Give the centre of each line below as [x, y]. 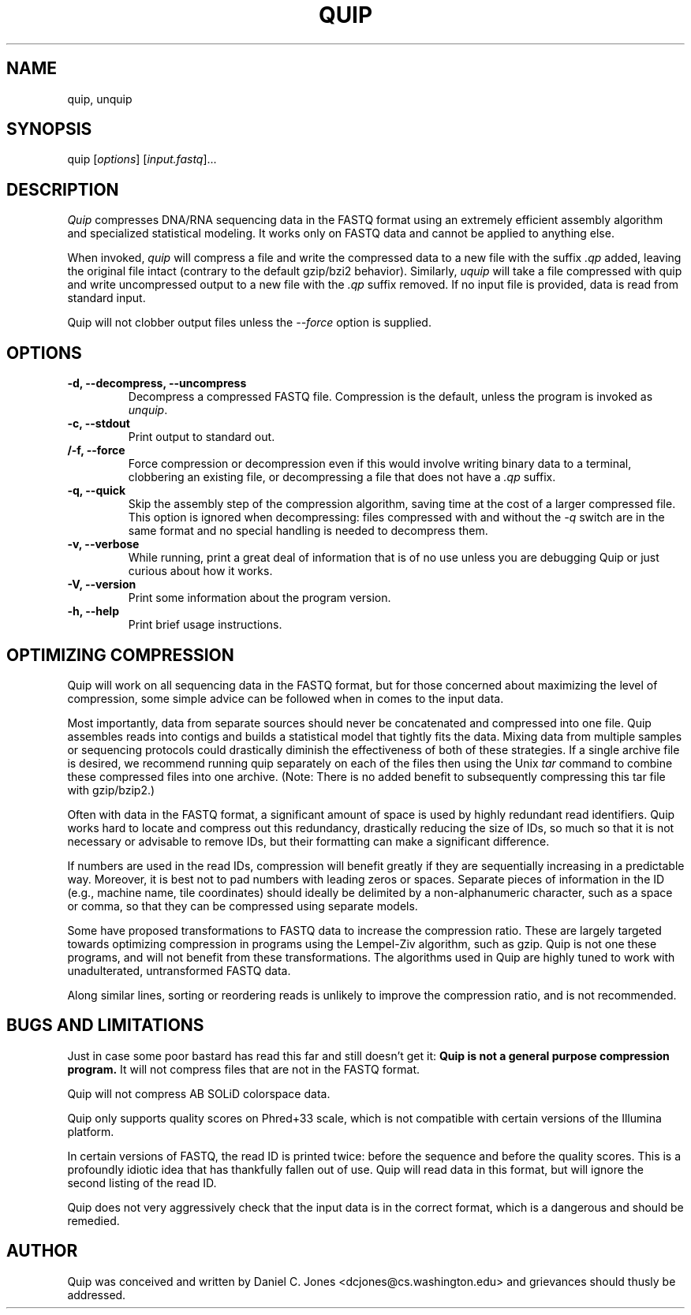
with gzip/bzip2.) [111, 790]
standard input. [106, 298]
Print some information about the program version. [260, 598]
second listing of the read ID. [142, 1182]
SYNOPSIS [49, 129]
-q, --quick [97, 491]
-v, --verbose [103, 544]
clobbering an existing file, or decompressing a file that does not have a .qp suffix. [342, 477]
